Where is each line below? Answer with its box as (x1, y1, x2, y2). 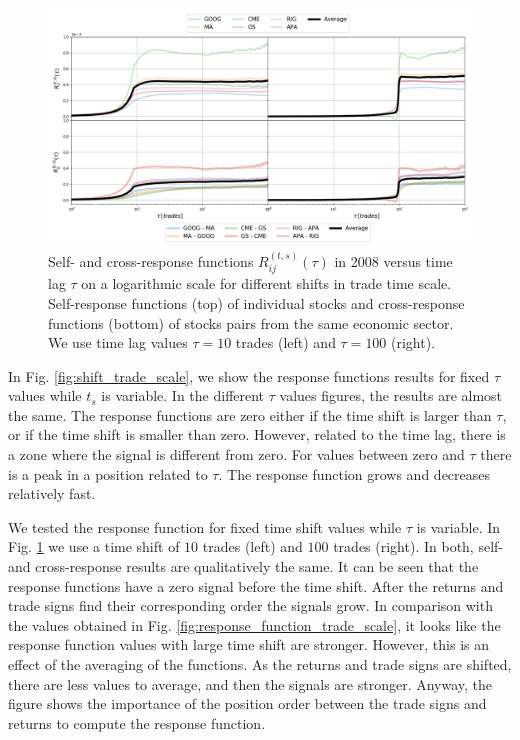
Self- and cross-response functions (48, 250, 254, 271)
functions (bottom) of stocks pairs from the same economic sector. (48, 312, 454, 333)
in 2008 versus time (334, 250, 453, 271)
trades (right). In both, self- (333, 536, 503, 557)
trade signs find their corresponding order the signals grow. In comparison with (8, 595, 493, 616)
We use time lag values (48, 332, 188, 353)
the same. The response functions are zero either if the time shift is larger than (8, 404, 492, 425)
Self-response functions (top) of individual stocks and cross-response (48, 292, 465, 313)
